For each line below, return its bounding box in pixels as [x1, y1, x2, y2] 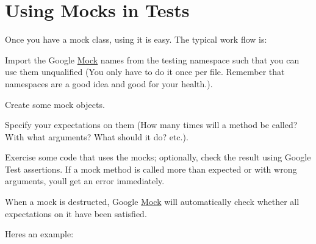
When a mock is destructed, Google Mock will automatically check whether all [5, 195, 300, 208]
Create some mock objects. [5, 98, 105, 110]
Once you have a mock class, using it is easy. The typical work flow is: [5, 33, 267, 46]
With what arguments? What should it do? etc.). [5, 130, 189, 143]
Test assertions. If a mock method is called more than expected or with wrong [5, 162, 297, 175]
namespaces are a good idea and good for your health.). [5, 77, 213, 90]
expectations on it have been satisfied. [5, 207, 147, 220]
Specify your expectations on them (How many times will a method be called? [5, 118, 298, 131]
